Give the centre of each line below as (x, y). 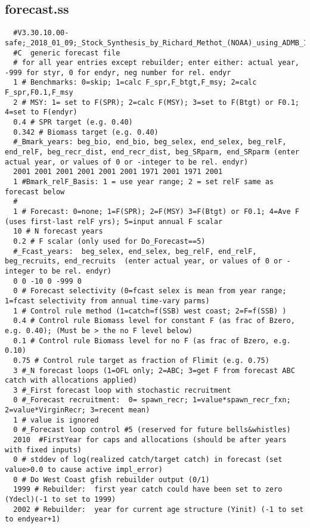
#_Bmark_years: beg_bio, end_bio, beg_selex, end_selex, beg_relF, (150, 142)
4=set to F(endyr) (41, 112)
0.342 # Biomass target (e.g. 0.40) (86, 132)
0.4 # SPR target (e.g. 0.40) (73, 122)
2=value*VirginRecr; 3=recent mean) (77, 410)
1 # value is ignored (56, 420)
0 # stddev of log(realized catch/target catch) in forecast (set (148, 460)
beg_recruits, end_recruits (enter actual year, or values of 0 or (144, 261)
